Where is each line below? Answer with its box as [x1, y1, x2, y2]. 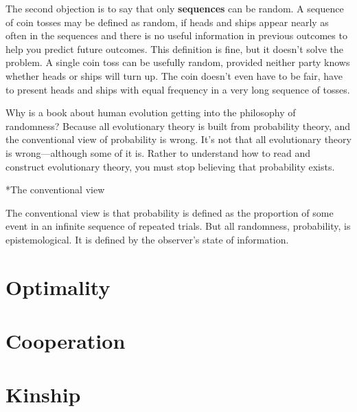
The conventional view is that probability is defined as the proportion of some [5, 205, 334, 219]
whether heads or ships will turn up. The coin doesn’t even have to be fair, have [5, 68, 343, 83]
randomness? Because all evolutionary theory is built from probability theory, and [5, 118, 351, 133]
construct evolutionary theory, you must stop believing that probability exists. [5, 159, 335, 173]
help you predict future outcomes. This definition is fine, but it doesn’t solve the [5, 41, 344, 56]
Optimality [5, 272, 111, 301]
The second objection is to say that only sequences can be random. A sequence [5, 1, 344, 15]
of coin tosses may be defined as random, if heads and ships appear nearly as [5, 14, 329, 29]
